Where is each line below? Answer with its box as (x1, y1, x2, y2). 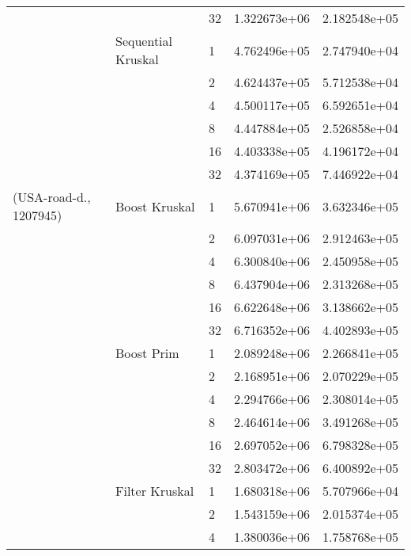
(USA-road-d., (13, 188, 91, 206)
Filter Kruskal (115, 482, 194, 500)
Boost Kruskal (115, 196, 195, 215)
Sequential (115, 32, 173, 50)
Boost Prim (115, 344, 179, 362)
